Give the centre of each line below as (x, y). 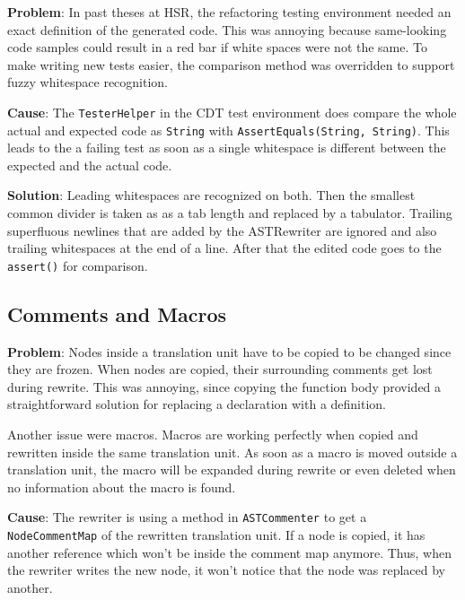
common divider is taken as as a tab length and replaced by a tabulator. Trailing (230, 213)
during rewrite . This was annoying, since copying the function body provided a (224, 386)
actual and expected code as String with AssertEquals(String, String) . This (228, 130)
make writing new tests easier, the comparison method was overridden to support (231, 64)
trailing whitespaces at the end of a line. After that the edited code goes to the (224, 248)
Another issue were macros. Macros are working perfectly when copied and (213, 435)
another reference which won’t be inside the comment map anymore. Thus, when (229, 552)
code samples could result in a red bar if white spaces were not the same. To (217, 47)
